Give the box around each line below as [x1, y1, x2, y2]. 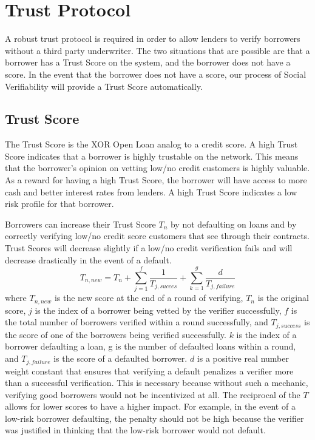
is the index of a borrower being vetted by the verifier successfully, [35, 303, 282, 316]
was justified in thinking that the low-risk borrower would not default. [5, 424, 266, 436]
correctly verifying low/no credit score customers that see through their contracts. [5, 229, 310, 242]
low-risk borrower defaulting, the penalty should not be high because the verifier [5, 411, 304, 424]
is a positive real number [197, 352, 289, 365]
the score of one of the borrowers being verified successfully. [5, 328, 226, 340]
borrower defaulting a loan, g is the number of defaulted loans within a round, [5, 340, 296, 353]
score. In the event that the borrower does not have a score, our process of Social [5, 67, 307, 80]
